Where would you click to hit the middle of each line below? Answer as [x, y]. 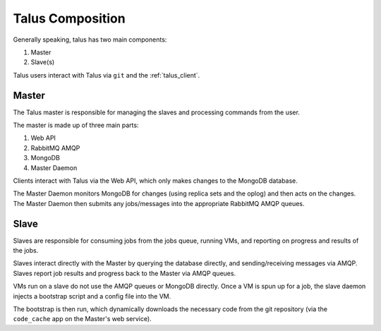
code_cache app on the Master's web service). [82, 319]
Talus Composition [69, 18]
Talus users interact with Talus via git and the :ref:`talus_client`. [107, 75]
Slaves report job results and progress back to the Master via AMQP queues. [125, 273]
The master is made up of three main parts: [76, 125]
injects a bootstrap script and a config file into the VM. [92, 296]
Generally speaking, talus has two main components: [90, 40]
